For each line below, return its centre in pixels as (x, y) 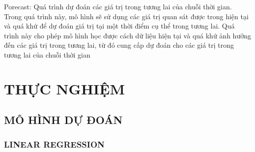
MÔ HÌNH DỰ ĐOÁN (63, 120)
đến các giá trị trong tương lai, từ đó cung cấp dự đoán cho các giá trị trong (119, 45)
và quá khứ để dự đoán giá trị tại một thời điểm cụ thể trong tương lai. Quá (119, 26)
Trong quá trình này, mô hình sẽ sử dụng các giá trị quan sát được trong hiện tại (126, 16)
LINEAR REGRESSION (54, 144)
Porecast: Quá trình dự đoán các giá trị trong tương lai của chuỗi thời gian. (118, 6)
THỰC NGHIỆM (65, 88)
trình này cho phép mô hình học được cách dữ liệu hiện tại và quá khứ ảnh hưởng (127, 35)
